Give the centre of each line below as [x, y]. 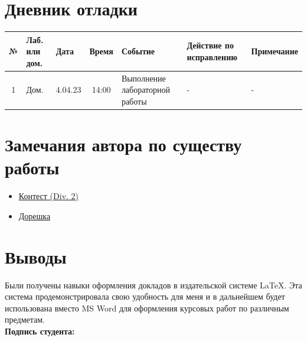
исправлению [212, 57]
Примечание [275, 51]
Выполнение [143, 78]
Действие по [210, 45]
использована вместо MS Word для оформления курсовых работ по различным [147, 308]
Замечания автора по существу [123, 144]
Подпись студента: [40, 331]
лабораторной [146, 90]
